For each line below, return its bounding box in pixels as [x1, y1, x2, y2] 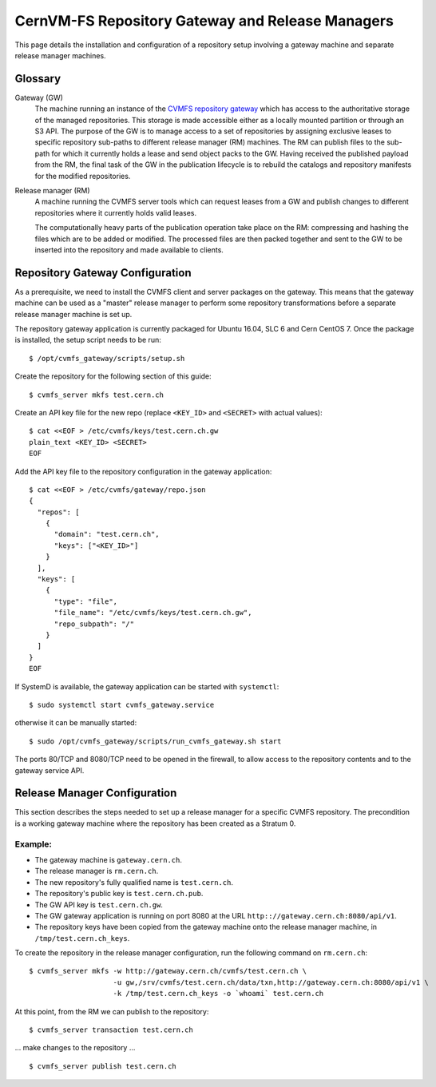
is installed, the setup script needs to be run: [14, 335, 161, 345]
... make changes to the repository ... [14, 1043, 136, 1053]
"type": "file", [54, 597, 118, 606]
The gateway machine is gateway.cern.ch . [34, 855, 183, 864]
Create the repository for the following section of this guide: [14, 371, 212, 381]
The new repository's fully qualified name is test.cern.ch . [34, 877, 233, 887]
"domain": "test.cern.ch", [54, 530, 160, 539]
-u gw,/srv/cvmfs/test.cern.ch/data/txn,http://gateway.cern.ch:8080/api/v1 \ [113, 978, 429, 986]
